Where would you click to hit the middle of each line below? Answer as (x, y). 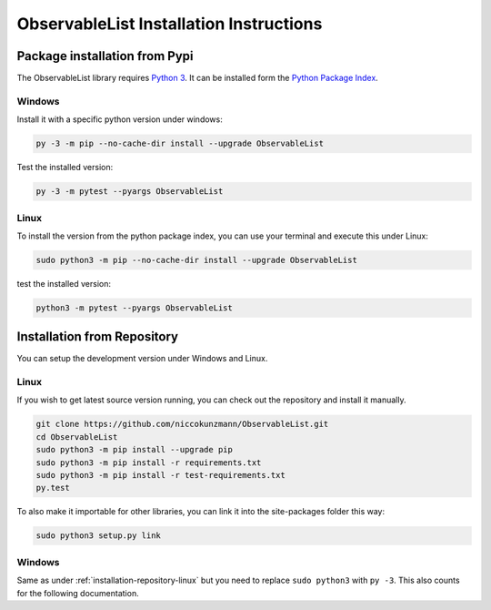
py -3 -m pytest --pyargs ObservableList (130, 192)
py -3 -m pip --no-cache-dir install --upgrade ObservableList (180, 144)
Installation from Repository (98, 337)
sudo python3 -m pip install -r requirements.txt (149, 463)
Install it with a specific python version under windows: (120, 119)
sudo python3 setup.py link (98, 536)
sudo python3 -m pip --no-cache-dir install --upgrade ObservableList (197, 260)
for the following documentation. (78, 593)
